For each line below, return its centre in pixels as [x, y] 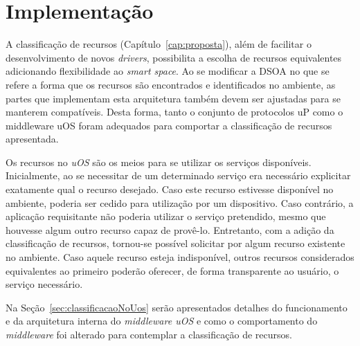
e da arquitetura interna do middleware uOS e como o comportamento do [162, 321]
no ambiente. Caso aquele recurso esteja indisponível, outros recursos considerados [180, 257]
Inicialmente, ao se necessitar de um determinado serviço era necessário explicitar [178, 175]
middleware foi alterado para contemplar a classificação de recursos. [149, 334]
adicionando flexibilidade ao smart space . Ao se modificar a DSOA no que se [168, 71]
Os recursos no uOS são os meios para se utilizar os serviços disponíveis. [159, 162]
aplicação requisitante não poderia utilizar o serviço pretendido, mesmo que [166, 216]
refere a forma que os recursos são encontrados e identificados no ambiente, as [171, 84]
